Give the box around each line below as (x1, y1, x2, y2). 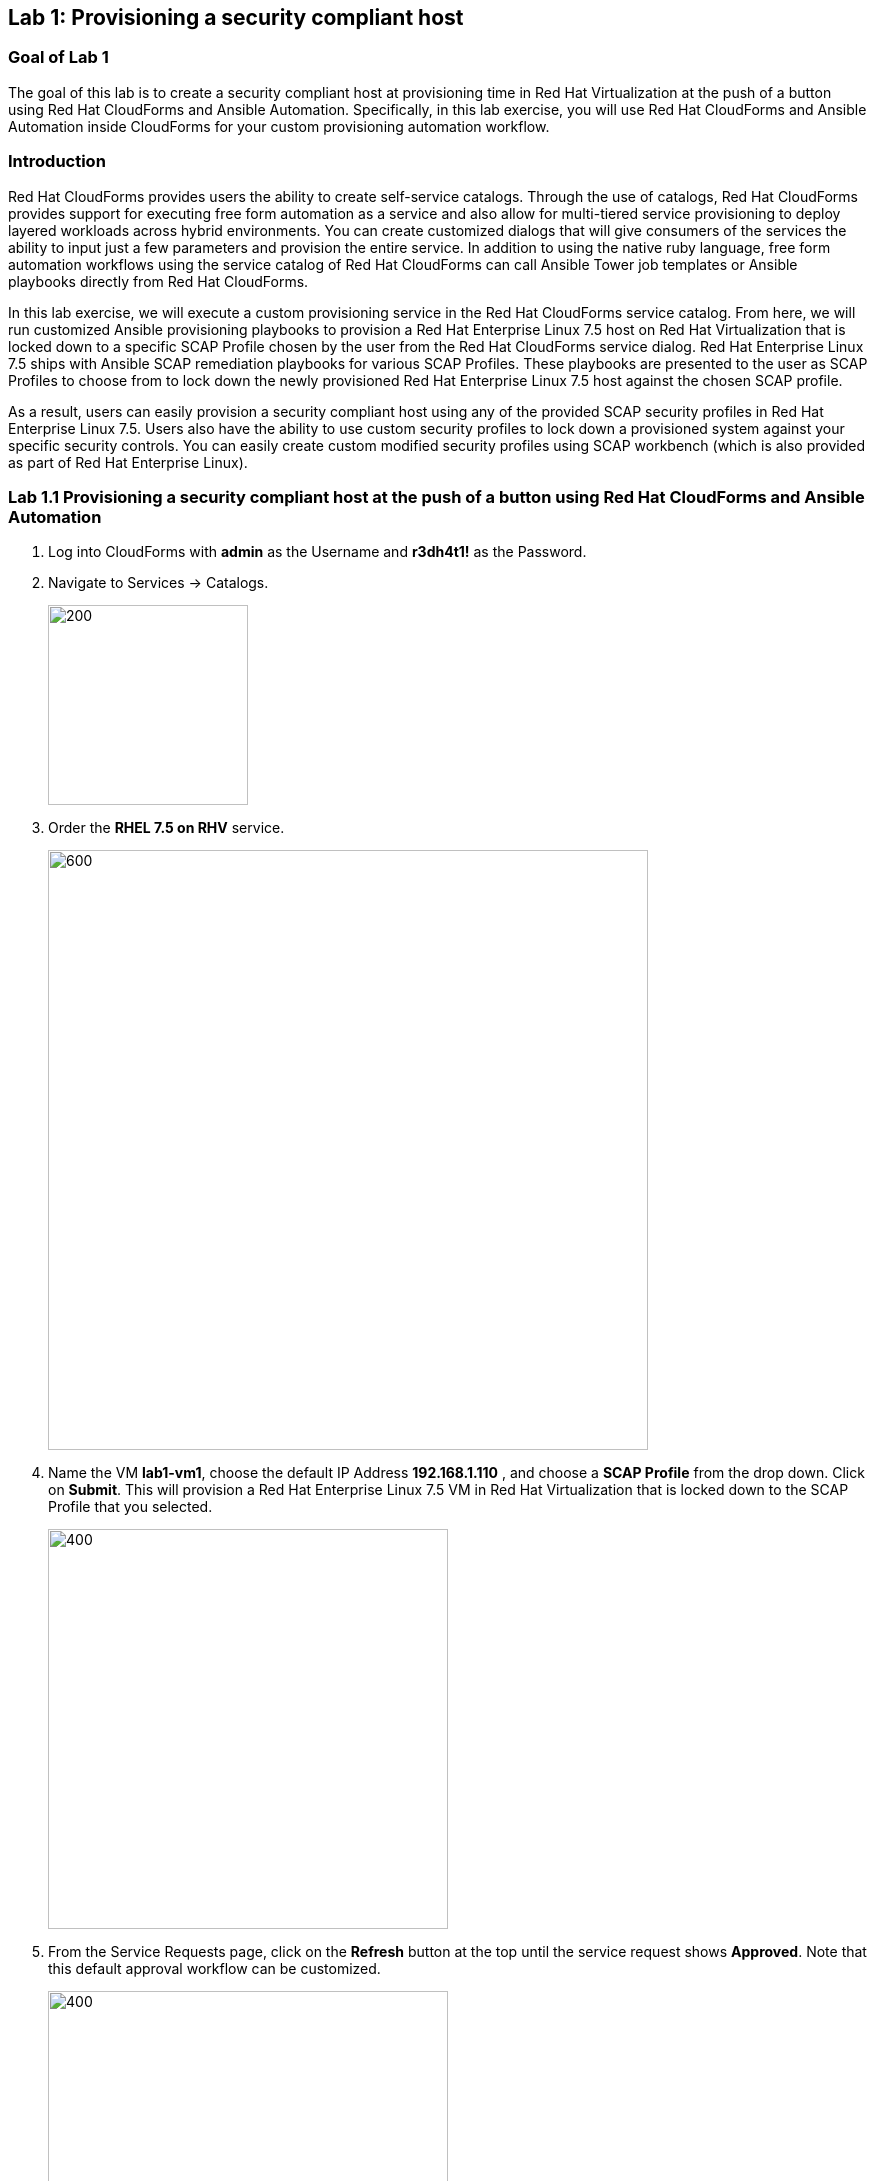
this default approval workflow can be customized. (48, 1960, 381, 1978)
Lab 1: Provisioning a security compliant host (8, 5, 464, 30)
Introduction (8, 151, 106, 172)
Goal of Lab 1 (8, 47, 109, 68)
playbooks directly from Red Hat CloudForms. (8, 272, 309, 290)
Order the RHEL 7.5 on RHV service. (48, 819, 285, 837)
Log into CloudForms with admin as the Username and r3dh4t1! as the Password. (48, 543, 587, 561)
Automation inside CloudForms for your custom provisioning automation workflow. (8, 117, 550, 135)
